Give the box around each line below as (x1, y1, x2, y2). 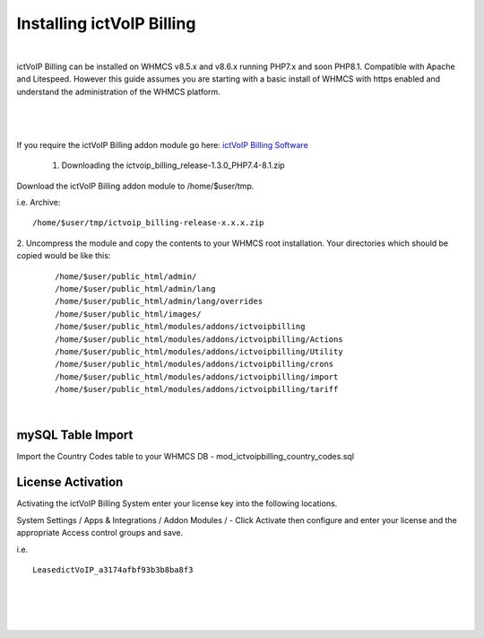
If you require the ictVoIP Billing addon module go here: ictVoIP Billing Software (16, 139, 308, 150)
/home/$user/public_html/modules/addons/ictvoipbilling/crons (55, 359, 334, 370)
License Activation (16, 475, 124, 490)
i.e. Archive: (16, 197, 61, 208)
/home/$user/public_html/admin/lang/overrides (55, 296, 264, 307)
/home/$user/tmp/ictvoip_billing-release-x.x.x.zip (32, 218, 264, 228)
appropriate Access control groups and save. (16, 528, 184, 538)
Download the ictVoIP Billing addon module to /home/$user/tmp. (16, 180, 255, 191)
